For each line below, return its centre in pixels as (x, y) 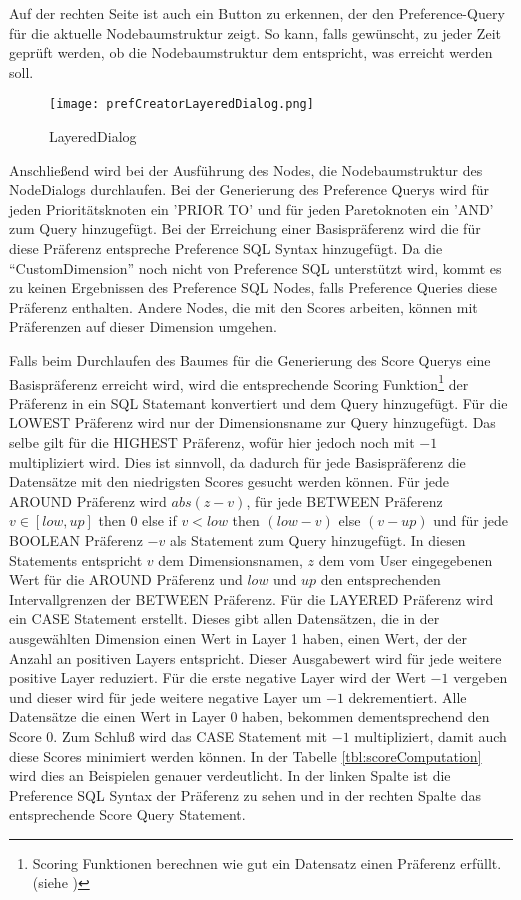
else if (159, 520)
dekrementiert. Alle (407, 696)
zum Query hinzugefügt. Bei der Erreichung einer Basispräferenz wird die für (245, 228)
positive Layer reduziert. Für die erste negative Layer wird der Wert (217, 677)
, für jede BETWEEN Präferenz (344, 500)
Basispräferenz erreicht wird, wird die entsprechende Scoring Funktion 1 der (239, 382)
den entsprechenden (380, 579)
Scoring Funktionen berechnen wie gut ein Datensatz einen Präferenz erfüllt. (267, 862)
